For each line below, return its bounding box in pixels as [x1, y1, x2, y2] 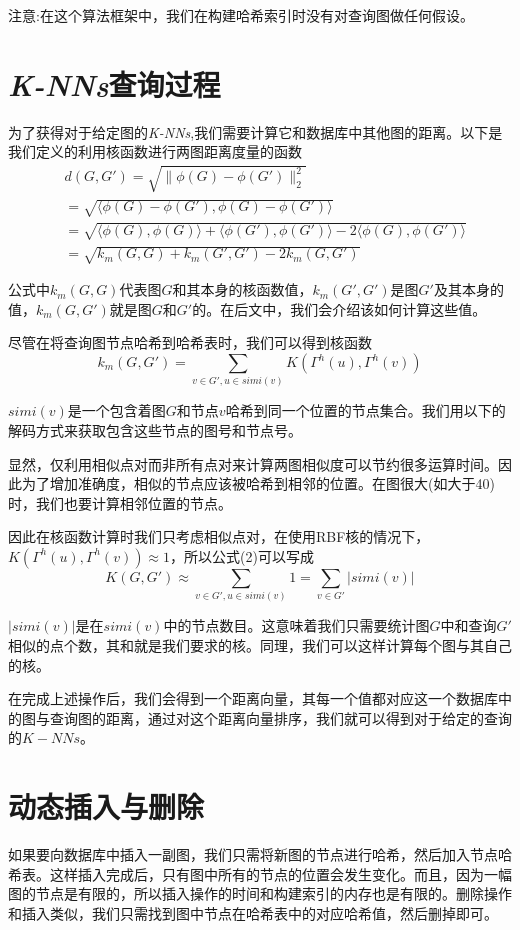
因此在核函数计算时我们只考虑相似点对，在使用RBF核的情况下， [8, 526, 430, 547]
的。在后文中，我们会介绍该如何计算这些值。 [192, 298, 487, 319]
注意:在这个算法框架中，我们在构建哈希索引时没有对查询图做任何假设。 [8, 5, 474, 25]
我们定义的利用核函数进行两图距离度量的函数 [8, 141, 302, 162]
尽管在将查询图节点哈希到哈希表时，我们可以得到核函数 [8, 332, 372, 353]
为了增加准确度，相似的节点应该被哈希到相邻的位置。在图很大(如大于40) [21, 473, 495, 494]
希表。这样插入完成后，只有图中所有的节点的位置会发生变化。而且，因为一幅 [8, 863, 512, 884]
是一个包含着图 [67, 400, 166, 421]
